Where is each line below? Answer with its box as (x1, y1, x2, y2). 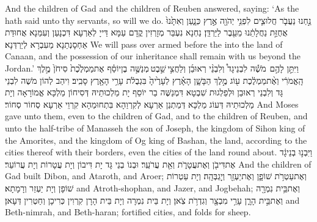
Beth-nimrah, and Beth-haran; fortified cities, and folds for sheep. (5, 205, 251, 218)
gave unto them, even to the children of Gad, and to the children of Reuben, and (5, 109, 308, 122)
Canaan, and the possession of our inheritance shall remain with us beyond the (5, 50, 301, 62)
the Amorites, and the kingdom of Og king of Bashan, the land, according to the (5, 133, 307, 146)
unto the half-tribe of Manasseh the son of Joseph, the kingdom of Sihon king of (5, 121, 305, 134)
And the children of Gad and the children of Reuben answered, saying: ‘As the (5, 2, 299, 14)
